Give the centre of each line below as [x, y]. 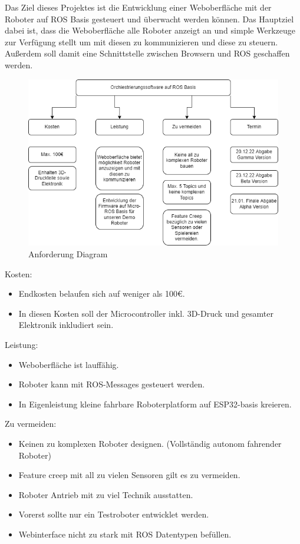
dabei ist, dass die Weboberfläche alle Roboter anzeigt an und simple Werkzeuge [150, 30]
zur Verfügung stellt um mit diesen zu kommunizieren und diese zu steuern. [141, 42]
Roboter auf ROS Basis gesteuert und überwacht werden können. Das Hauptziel [149, 19]
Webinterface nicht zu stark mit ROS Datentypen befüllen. [125, 534]
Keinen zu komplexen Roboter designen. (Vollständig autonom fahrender [150, 443]
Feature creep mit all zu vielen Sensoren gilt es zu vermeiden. [129, 475]
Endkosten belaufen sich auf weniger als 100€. [102, 293]
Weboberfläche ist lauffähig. [69, 364]
